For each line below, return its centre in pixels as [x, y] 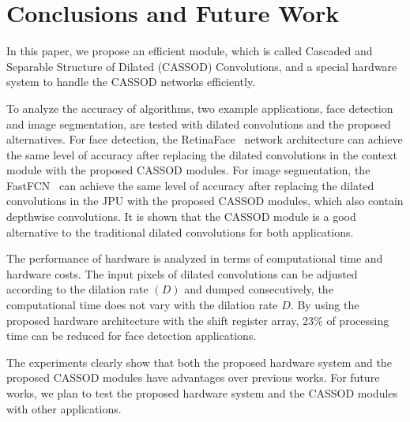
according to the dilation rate [77, 289]
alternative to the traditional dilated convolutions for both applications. [180, 232]
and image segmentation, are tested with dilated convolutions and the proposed [199, 123]
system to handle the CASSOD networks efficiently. [131, 82]
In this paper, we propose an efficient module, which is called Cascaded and [190, 51]
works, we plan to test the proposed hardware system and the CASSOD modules [202, 393]
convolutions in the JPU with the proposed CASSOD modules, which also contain [205, 201]
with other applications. [64, 408]
